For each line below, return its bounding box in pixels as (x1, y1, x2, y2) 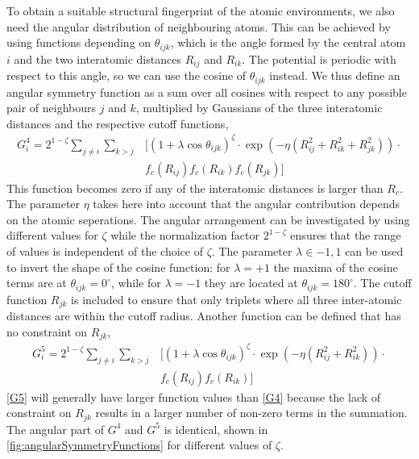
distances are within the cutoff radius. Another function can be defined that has (6, 307, 401, 324)
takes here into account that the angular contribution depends (93, 195, 400, 212)
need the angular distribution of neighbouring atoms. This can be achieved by (6, 18, 391, 35)
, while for (110, 274, 161, 291)
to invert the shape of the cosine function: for (6, 258, 230, 275)
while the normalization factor (110, 227, 259, 244)
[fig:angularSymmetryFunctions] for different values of (6, 436, 272, 453)
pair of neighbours (6, 99, 97, 116)
